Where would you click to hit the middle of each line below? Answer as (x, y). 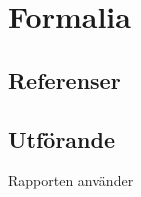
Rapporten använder (71, 180)
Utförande (62, 138)
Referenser (64, 79)
